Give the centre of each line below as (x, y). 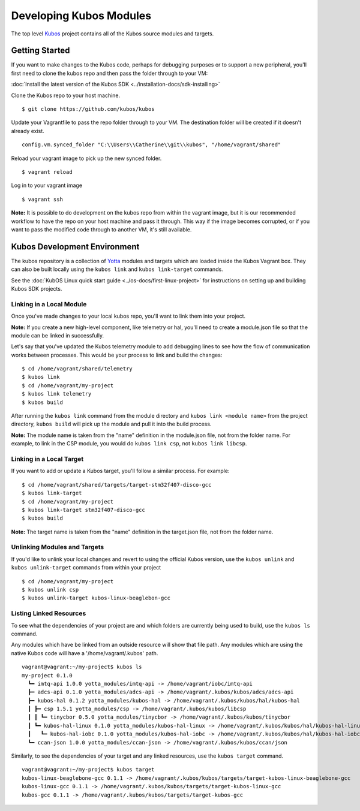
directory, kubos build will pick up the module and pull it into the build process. (111, 424)
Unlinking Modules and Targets (58, 547)
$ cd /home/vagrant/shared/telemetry (77, 369)
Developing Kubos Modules (81, 16)
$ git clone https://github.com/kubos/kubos (88, 109)
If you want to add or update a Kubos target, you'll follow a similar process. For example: (120, 471)
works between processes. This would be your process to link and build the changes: (117, 355)
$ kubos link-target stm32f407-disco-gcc (83, 510)
